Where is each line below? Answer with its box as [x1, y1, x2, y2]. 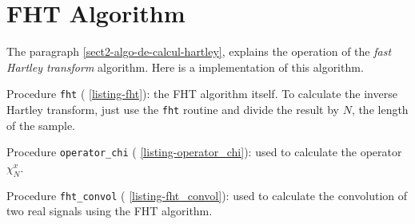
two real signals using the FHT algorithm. [6, 202, 213, 219]
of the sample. [6, 116, 76, 133]
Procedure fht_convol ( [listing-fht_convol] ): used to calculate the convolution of [6, 187, 408, 203]
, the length [351, 100, 409, 117]
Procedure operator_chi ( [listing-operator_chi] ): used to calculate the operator [6, 143, 402, 160]
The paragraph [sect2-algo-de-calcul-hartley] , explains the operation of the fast [6, 43, 392, 60]
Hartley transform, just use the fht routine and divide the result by [6, 100, 339, 117]
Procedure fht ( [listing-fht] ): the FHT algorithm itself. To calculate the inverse [6, 85, 397, 102]
